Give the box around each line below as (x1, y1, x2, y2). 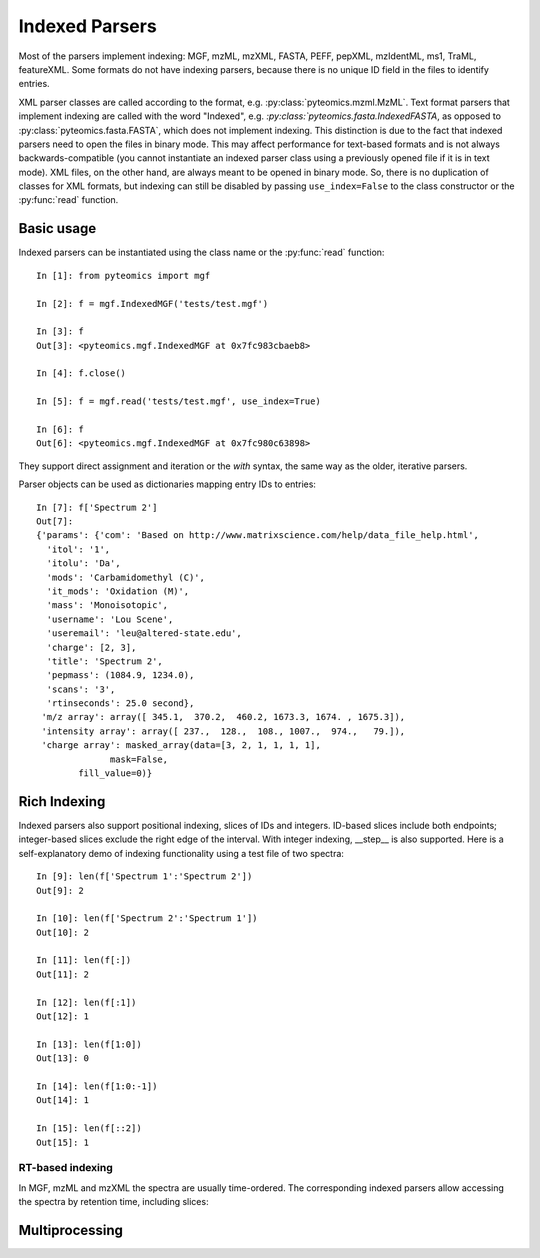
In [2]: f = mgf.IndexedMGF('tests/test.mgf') (36, 298, 269, 309)
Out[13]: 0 (36, 1053, 90, 1064)
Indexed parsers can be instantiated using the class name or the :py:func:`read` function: (18, 246, 385, 259)
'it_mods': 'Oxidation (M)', (46, 585, 190, 597)
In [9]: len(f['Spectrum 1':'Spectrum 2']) (36, 871, 253, 882)
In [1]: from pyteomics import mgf (36, 270, 211, 281)
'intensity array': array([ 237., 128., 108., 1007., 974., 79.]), (41, 725, 406, 737)
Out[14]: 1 (36, 1095, 90, 1106)
